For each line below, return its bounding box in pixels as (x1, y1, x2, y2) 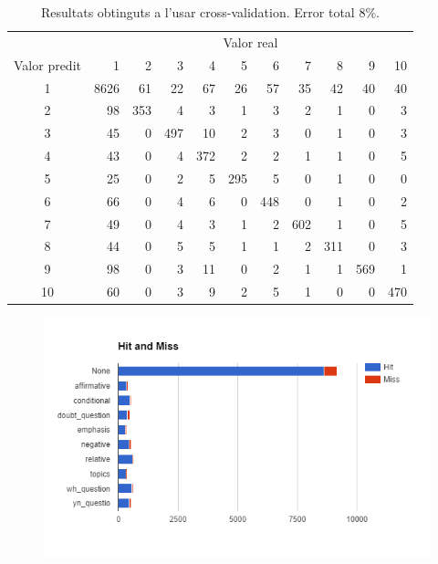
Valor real (223, 32, 278, 51)
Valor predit (14, 55, 81, 74)
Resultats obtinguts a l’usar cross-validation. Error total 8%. (41, 3, 380, 21)
